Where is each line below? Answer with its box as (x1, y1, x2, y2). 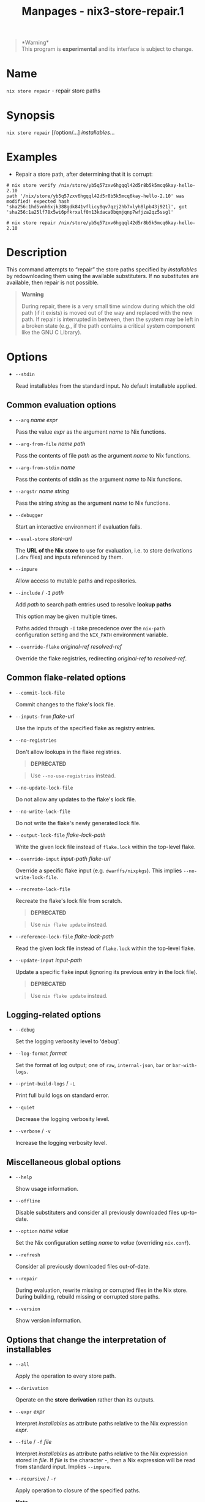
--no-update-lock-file (15, 785, 73, 791)
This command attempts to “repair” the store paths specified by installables (6, 265, 197, 273)
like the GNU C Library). (21, 328, 82, 336)
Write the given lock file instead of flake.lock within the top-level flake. (15, 843, 196, 850)
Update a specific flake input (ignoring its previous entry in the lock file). (15, 968, 198, 975)
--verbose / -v (15, 1127, 51, 1134)
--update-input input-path (15, 956, 83, 964)
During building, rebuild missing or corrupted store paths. (15, 1293, 160, 1300)
